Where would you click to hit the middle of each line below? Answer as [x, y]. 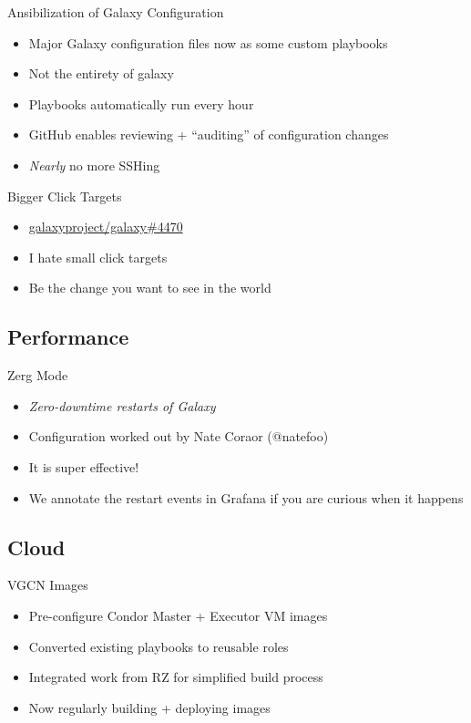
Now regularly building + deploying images [149, 707]
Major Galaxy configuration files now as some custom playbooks [208, 42]
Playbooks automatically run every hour [141, 103]
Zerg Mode [38, 375]
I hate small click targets [98, 257]
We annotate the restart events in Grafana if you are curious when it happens [246, 497]
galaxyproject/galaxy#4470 [106, 227]
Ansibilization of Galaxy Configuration [116, 12]
